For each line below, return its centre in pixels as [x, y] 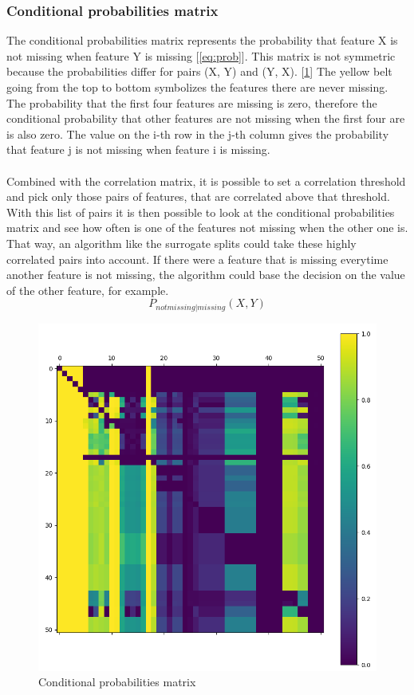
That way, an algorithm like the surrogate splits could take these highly [181, 243]
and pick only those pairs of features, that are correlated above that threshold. [198, 196]
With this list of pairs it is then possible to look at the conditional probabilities [201, 212]
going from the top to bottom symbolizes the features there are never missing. [197, 87]
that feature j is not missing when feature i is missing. [138, 149]
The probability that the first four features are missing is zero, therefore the [192, 102]
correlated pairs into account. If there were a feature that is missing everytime [197, 259]
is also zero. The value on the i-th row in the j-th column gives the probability [198, 134]
